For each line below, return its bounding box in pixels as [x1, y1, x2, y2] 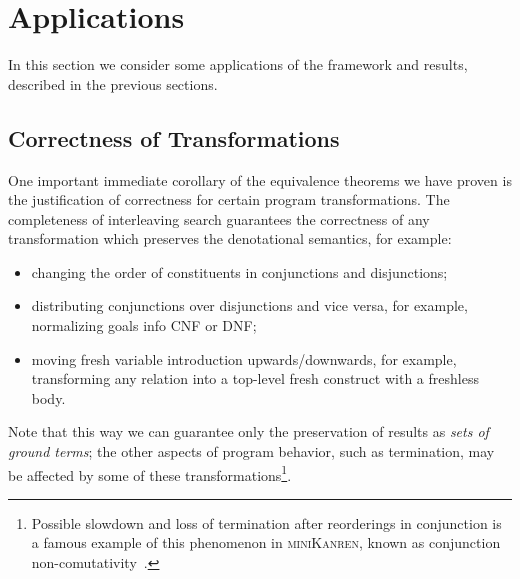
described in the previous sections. [8, 73, 218, 94]
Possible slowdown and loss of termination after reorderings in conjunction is [31, 512, 502, 533]
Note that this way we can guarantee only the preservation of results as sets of [8, 421, 489, 442]
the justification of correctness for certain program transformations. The [8, 189, 450, 210]
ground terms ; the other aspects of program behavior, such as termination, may [8, 441, 495, 462]
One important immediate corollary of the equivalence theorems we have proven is [8, 169, 512, 190]
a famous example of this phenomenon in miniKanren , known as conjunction [31, 532, 501, 553]
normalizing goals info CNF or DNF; [31, 315, 257, 336]
